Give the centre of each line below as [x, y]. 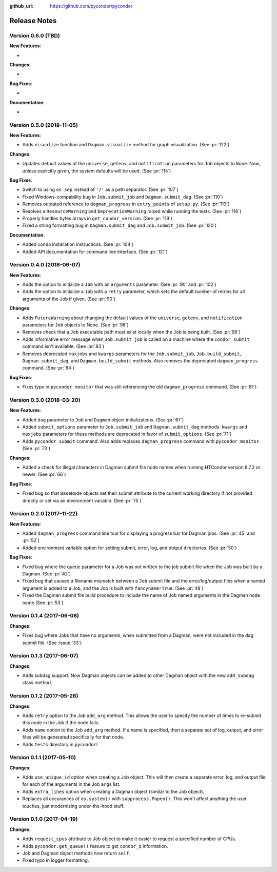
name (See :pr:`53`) [43, 603]
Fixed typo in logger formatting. [56, 860]
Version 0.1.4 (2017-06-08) [44, 616]
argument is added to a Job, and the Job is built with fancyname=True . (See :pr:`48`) [113, 588]
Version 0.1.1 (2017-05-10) [43, 758]
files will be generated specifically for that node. [73, 737]
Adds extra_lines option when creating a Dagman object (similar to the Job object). [113, 791]
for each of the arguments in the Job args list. [71, 784]
